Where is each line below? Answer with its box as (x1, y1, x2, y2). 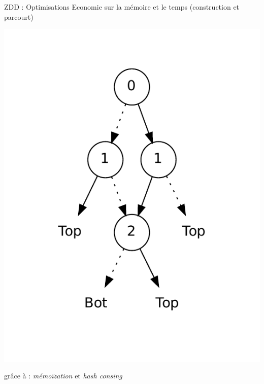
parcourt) (4, 11, 34, 22)
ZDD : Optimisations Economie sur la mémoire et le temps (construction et (4, 2, 240, 12)
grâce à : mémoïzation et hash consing (4, 370, 122, 381)
